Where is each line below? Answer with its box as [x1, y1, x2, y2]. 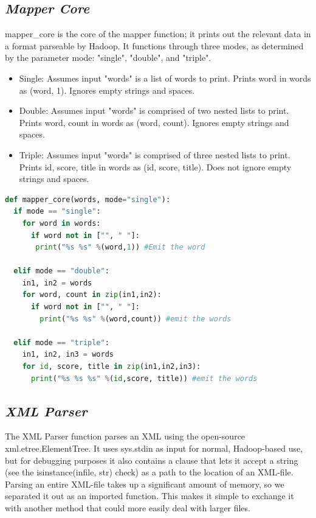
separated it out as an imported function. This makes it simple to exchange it [5, 489, 294, 502]
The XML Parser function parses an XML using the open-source [5, 430, 246, 443]
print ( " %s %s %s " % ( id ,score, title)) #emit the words [30, 374, 258, 383]
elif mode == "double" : [13, 267, 109, 276]
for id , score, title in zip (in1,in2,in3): [22, 362, 201, 371]
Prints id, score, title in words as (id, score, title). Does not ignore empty [19, 160, 292, 173]
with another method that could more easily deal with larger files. [5, 502, 250, 514]
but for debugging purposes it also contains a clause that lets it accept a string [5, 453, 298, 466]
